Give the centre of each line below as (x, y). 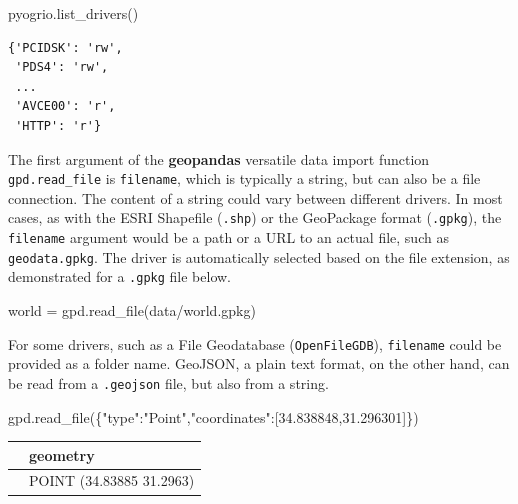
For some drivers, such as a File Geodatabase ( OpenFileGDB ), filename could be (255, 343)
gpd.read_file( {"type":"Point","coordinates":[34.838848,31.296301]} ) (213, 416)
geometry (62, 454)
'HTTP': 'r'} (58, 125)
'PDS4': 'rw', (62, 67)
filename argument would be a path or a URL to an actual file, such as (228, 237)
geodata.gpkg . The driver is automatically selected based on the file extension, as (259, 256)
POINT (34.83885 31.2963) (112, 480)
